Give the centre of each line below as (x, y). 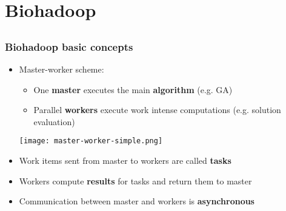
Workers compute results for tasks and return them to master (135, 180)
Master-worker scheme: (62, 69)
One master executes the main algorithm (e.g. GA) (133, 89)
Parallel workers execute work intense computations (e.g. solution (157, 110)
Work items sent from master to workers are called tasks (125, 161)
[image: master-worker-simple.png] (91, 141)
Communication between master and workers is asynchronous (137, 201)
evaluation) (54, 121)
